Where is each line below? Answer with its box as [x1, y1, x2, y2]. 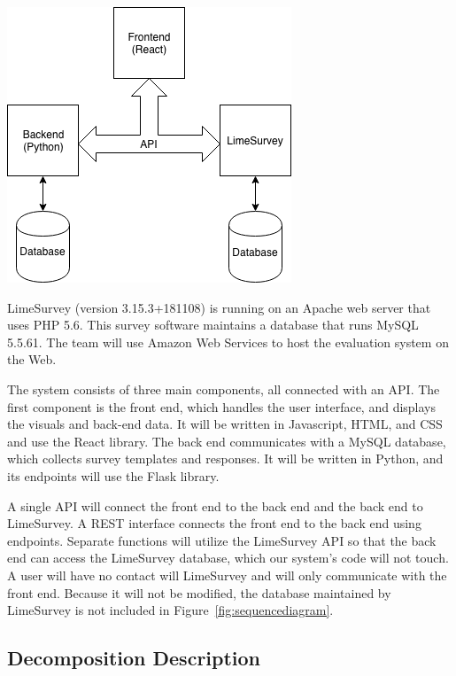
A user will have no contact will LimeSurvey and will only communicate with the [7, 565, 447, 584]
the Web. [7, 350, 57, 369]
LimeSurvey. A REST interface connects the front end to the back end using [7, 514, 421, 532]
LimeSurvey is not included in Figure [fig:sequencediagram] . [7, 601, 334, 619]
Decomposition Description [7, 644, 261, 672]
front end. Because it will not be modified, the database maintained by [7, 583, 391, 602]
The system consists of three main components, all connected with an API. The [7, 379, 440, 398]
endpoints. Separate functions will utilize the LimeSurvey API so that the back [7, 531, 437, 549]
